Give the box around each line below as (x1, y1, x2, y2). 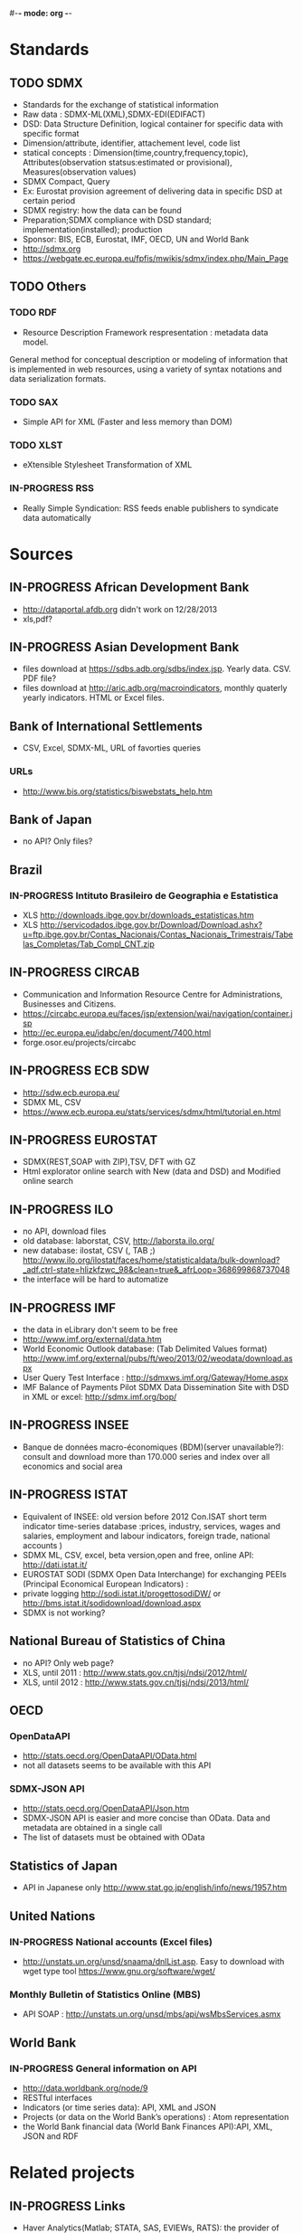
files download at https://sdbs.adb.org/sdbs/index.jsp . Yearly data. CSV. (22, 664, 291, 675)
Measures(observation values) (22, 166, 137, 177)
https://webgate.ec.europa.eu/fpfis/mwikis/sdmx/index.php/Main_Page (22, 253, 289, 263)
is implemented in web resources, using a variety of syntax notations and (9, 364, 282, 374)
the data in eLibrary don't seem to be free (22, 1324, 178, 1335)
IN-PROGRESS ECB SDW (9, 1063, 150, 1079)
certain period (22, 195, 76, 206)
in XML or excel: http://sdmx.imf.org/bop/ (22, 1392, 177, 1403)
